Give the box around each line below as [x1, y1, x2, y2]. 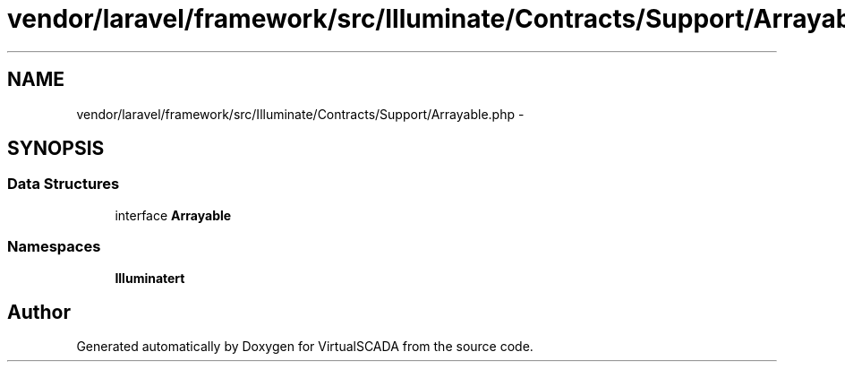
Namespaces [7, 237, 101, 256]
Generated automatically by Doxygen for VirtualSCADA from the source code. [76, 339, 533, 355]
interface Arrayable [115, 207, 232, 223]
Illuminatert [115, 270, 185, 286]
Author [7, 300, 71, 323]
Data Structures [7, 175, 120, 193]
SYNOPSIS [7, 137, 105, 160]
